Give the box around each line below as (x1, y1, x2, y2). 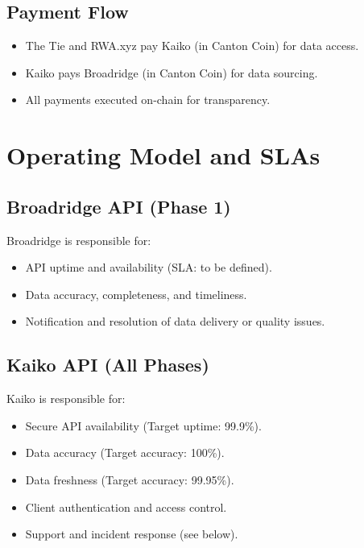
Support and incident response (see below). (25, 525, 238, 542)
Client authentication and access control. (25, 498, 227, 515)
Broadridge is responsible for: (6, 231, 151, 248)
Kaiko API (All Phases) (6, 352, 209, 377)
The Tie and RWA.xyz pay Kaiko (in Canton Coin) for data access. (25, 37, 359, 54)
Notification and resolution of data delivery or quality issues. (25, 313, 325, 330)
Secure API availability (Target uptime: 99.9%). (25, 417, 262, 434)
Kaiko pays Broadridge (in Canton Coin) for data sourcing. (25, 64, 318, 81)
